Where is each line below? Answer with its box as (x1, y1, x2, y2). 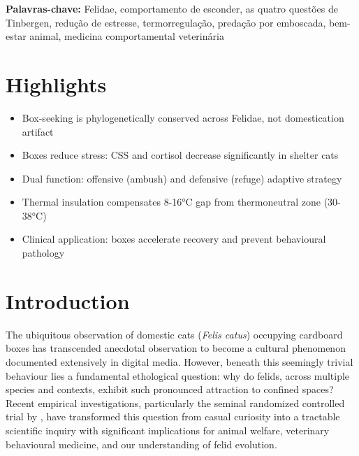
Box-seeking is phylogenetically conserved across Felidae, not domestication (22, 110, 344, 124)
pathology (22, 245, 65, 260)
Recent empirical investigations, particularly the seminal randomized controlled (6, 395, 345, 410)
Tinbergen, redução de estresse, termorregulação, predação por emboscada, (6, 15, 326, 29)
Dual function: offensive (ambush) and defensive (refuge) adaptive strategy (22, 171, 342, 185)
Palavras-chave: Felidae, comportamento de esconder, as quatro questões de (6, 1, 338, 15)
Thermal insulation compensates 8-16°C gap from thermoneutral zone (22, 194, 321, 209)
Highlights (6, 69, 107, 98)
